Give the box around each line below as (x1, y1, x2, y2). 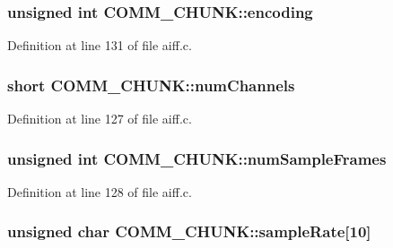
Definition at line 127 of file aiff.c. (7, 109, 192, 128)
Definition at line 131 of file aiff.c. (7, 36, 192, 55)
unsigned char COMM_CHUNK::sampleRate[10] (7, 220, 371, 243)
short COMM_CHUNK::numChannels (7, 73, 295, 96)
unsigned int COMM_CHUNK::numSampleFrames (7, 147, 387, 169)
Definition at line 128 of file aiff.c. (7, 182, 192, 201)
